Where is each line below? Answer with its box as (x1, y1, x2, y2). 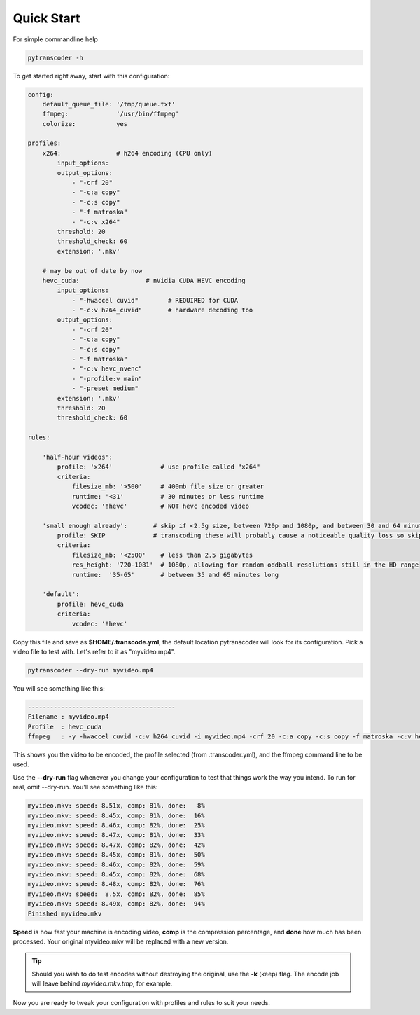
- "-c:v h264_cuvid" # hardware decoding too (71, 306, 253, 315)
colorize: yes (42, 120, 128, 127)
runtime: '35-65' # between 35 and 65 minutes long (71, 571, 279, 579)
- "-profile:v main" (71, 375, 143, 382)
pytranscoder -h (27, 53, 84, 62)
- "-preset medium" (71, 385, 139, 392)
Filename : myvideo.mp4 (27, 713, 110, 721)
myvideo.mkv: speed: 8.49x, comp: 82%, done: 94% (27, 900, 206, 908)
